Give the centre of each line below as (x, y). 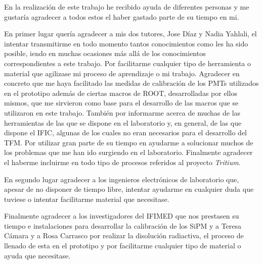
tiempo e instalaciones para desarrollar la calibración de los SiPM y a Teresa (123, 225)
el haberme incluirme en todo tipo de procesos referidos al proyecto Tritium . (122, 162)
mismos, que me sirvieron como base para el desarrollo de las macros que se (121, 103)
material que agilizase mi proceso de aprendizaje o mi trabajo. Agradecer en (122, 73)
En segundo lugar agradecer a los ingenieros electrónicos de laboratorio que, (122, 179)
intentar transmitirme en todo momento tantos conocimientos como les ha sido (126, 43)
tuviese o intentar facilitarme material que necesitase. (87, 199)
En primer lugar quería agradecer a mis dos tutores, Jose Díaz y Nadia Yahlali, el (130, 34)
